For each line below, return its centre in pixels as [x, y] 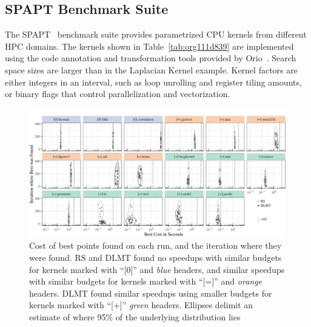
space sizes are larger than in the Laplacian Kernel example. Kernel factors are [151, 69]
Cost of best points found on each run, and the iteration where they [155, 245]
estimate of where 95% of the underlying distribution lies [135, 316]
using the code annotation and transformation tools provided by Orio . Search [151, 58]
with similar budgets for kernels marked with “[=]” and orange [146, 281]
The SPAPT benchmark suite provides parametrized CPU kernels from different [156, 34]
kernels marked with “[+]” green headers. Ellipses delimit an [141, 305]
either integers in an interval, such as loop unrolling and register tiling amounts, [153, 82]
